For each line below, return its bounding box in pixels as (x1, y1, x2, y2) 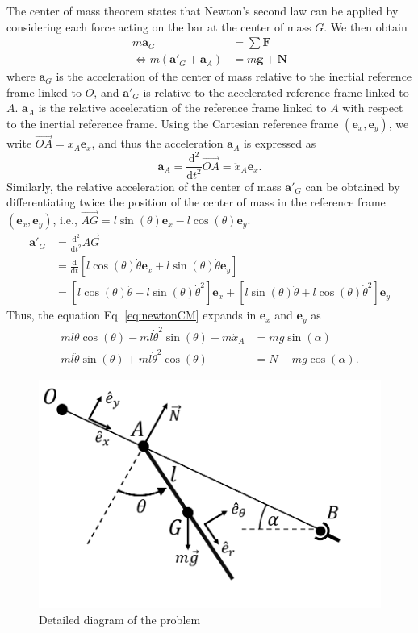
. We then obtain (324, 18, 408, 35)
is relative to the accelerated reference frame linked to (143, 83, 409, 100)
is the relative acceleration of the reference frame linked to (38, 99, 327, 116)
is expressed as (243, 135, 316, 152)
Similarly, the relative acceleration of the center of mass (6, 177, 282, 194)
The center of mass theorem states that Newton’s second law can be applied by (6, 2, 399, 19)
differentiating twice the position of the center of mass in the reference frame (6, 194, 386, 210)
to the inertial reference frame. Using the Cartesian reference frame (6, 115, 339, 132)
